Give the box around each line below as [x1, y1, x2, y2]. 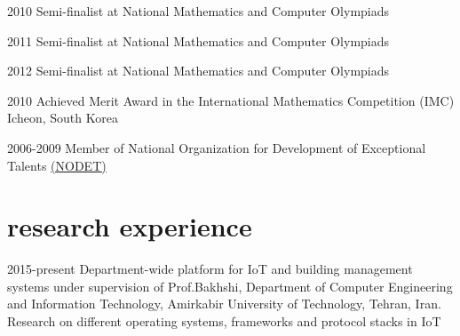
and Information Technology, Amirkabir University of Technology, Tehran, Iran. [7, 294, 441, 313]
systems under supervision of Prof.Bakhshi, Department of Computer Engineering [7, 276, 453, 295]
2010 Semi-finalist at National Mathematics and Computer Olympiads [7, 2, 390, 20]
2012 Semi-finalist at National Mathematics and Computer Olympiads [7, 61, 390, 80]
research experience [7, 208, 252, 244]
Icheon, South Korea [7, 108, 118, 127]
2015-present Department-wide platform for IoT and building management [7, 260, 413, 278]
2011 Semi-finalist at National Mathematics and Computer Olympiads [7, 31, 390, 50]
